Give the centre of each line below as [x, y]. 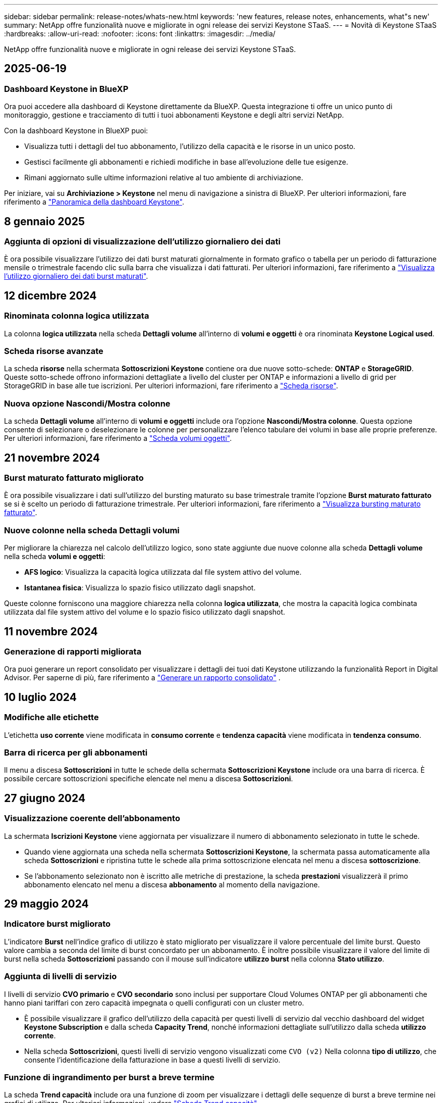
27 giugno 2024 [45, 798]
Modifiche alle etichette [51, 717]
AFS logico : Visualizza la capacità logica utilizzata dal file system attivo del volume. [163, 572]
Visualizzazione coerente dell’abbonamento [92, 818]
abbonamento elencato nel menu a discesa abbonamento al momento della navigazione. [172, 884]
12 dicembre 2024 [50, 295]
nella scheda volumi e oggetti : [55, 557]
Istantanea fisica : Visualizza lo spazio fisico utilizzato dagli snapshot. [140, 588]
